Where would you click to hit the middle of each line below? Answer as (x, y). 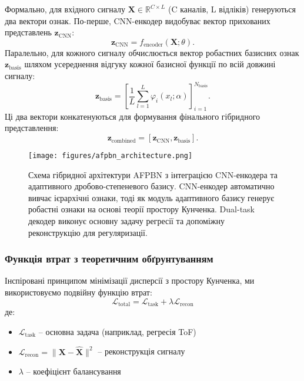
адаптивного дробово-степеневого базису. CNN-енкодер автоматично (151, 186)
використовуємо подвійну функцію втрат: (78, 292)
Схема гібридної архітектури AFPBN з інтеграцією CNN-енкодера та (153, 174)
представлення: (32, 128)
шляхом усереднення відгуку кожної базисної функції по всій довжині (150, 64)
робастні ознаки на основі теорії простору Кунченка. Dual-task (141, 209)
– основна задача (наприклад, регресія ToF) (117, 331)
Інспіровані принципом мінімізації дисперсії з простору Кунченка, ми (130, 280)
